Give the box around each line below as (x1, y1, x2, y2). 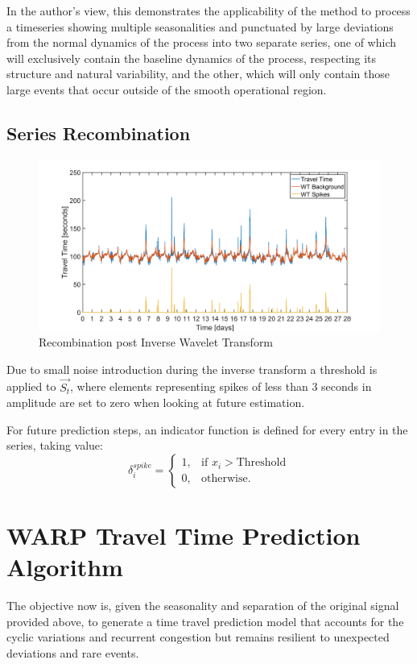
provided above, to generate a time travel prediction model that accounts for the (6, 612, 404, 629)
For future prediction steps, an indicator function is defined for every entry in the (6, 421, 408, 438)
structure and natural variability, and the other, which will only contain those (6, 65, 390, 82)
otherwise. (201, 472, 251, 484)
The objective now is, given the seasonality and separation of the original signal (6, 597, 399, 614)
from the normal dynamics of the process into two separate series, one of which (6, 34, 396, 51)
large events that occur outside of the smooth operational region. (6, 81, 327, 98)
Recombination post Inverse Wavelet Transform (39, 334, 274, 351)
